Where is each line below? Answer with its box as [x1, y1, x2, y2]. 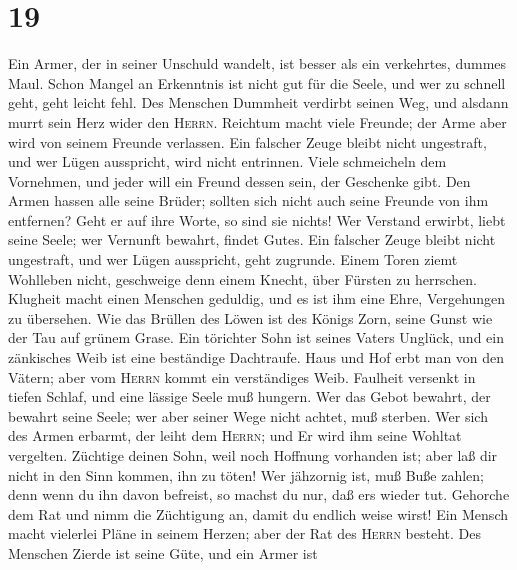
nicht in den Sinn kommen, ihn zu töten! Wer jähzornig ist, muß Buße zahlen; [8, 464, 484, 485]
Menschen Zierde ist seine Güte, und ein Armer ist [8, 542, 318, 563]
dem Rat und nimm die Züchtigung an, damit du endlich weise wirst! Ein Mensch [8, 503, 508, 524]
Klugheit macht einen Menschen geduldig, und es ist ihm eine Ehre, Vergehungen [8, 288, 506, 309]
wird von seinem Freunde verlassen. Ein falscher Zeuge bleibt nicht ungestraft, [8, 131, 487, 152]
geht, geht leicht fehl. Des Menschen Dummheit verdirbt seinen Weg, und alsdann [8, 92, 509, 113]
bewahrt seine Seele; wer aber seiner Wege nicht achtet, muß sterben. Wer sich [8, 405, 488, 426]
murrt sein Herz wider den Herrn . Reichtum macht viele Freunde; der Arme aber [8, 111, 507, 132]
